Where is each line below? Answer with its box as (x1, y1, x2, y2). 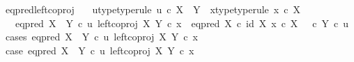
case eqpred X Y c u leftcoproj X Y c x (5, 42, 194, 57)
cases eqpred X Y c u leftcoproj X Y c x (5, 29, 198, 44)
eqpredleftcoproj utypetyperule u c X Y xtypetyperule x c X (5, 2, 300, 16)
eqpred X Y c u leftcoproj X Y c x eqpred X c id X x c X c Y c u (15, 15, 349, 30)
